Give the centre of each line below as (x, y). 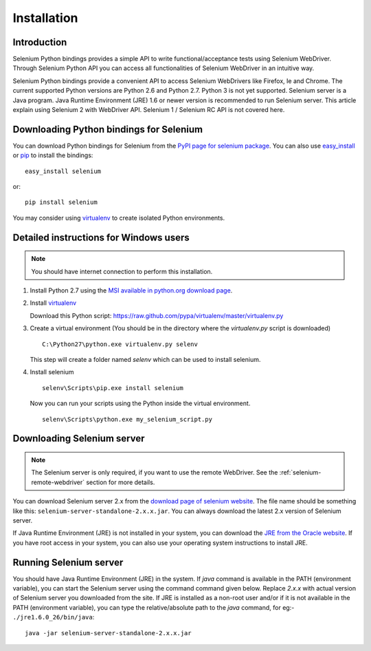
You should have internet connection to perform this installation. (122, 271)
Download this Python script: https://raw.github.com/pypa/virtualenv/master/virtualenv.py (157, 315)
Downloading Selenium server (79, 438)
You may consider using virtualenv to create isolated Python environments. (119, 218)
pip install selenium (61, 202)
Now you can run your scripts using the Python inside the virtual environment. (140, 403)
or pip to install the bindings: (53, 155)
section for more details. (121, 482)
